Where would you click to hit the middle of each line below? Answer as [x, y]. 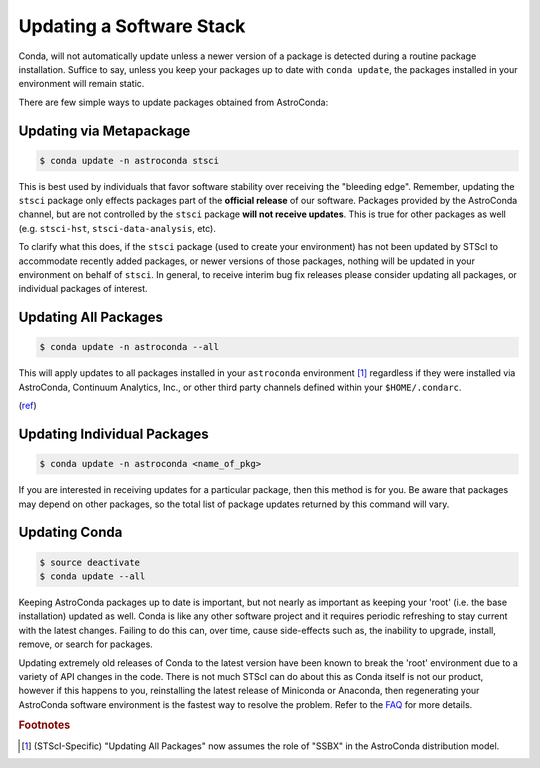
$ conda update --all [92, 576]
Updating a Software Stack [132, 26]
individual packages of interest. [83, 289]
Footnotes [44, 725]
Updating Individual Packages [113, 434]
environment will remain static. [81, 84]
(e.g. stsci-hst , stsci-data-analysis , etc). [117, 228]
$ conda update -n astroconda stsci [129, 160]
